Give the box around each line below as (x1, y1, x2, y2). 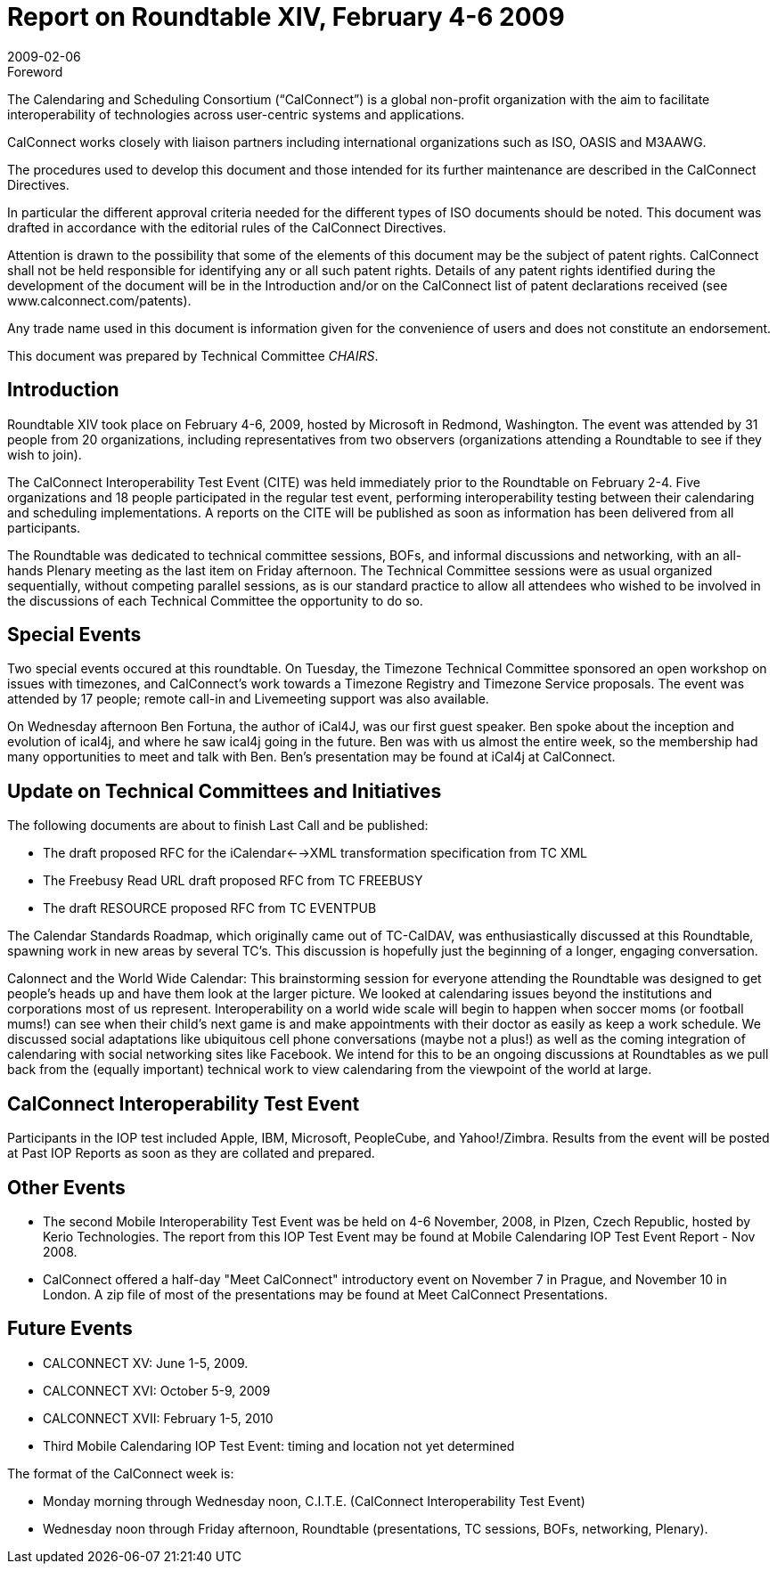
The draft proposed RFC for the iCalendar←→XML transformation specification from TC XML (43, 845, 588, 861)
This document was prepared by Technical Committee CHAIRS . (7, 347, 379, 363)
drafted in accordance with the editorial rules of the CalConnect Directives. (7, 219, 446, 235)
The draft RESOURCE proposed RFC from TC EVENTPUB (43, 900, 377, 916)
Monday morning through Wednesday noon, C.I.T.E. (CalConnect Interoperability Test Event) (43, 1493, 585, 1509)
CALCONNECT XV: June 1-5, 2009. (43, 1355, 249, 1371)
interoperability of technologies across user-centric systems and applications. (7, 106, 465, 122)
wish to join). (7, 446, 82, 462)
